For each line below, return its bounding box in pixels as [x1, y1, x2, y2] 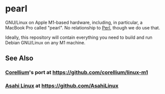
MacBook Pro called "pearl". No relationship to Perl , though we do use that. [5, 24, 160, 30]
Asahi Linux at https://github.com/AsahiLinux [5, 83, 118, 90]
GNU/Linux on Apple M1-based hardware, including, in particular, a [5, 19, 143, 25]
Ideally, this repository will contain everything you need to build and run [5, 34, 152, 40]
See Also [5, 54, 33, 63]
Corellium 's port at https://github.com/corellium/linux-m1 [5, 69, 148, 76]
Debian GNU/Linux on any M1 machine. [5, 39, 86, 45]
